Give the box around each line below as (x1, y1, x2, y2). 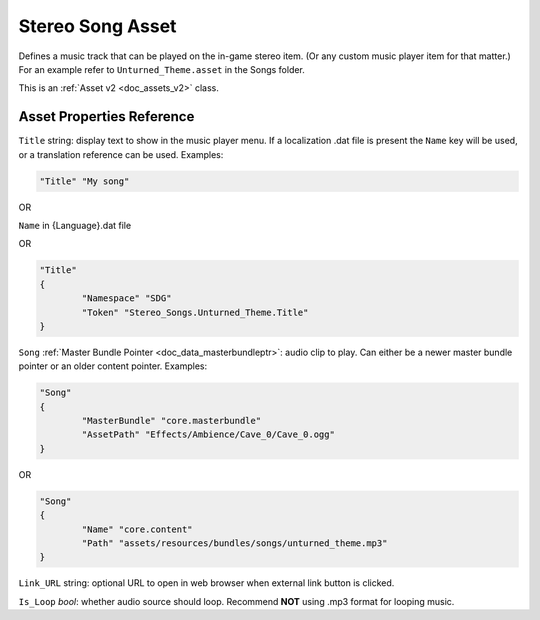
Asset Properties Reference (18, 108, 195, 125)
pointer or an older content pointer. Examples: (18, 360, 208, 372)
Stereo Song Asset (18, 15, 177, 37)
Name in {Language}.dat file (18, 219, 132, 231)
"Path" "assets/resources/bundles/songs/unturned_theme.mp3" (81, 537, 388, 549)
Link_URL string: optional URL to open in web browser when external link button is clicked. (18, 577, 395, 589)
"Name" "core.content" (81, 523, 194, 535)
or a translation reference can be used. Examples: (18, 148, 224, 160)
